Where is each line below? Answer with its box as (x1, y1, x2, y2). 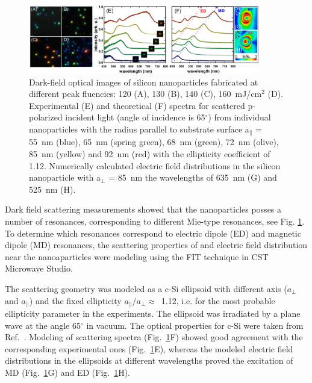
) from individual (208, 111, 271, 123)
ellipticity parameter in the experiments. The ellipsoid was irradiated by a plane (5, 307, 301, 320)
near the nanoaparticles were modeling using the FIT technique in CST (5, 250, 269, 263)
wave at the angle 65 (5, 319, 81, 331)
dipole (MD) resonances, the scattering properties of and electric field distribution (5, 238, 308, 251)
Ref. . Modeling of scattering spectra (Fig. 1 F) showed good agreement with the (5, 331, 303, 343)
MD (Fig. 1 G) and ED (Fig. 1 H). (5, 366, 131, 379)
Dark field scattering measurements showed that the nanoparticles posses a (5, 203, 282, 216)
